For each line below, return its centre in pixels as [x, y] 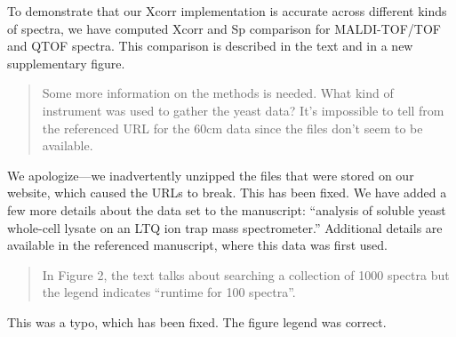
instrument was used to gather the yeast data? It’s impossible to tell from [243, 110]
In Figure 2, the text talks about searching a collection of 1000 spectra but [246, 274]
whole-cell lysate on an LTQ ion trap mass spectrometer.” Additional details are [225, 227]
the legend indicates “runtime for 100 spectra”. [169, 292]
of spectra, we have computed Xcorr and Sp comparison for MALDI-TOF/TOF [224, 28]
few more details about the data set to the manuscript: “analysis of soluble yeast [227, 209]
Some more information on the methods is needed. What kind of [218, 93]
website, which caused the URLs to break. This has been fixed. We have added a [227, 193]
